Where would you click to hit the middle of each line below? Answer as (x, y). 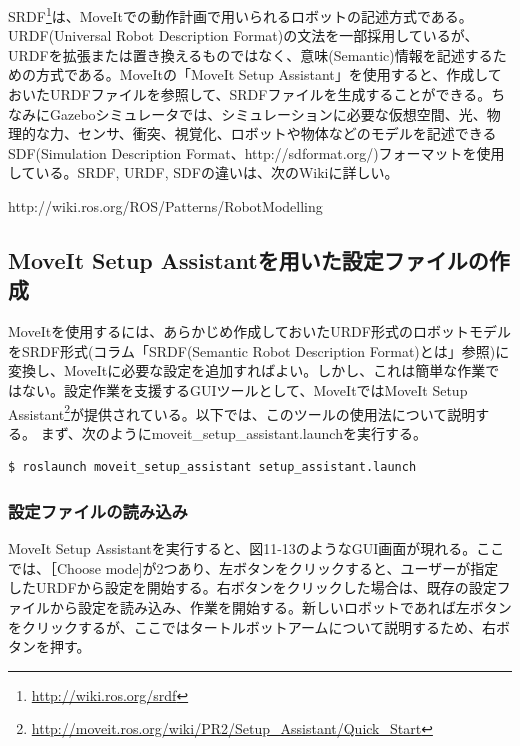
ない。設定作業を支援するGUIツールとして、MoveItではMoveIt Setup (244, 389)
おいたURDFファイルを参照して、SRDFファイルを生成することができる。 (250, 94)
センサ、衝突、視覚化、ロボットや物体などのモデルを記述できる (287, 133)
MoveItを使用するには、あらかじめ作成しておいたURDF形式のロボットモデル (259, 331)
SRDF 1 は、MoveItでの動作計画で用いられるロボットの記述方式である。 (240, 14)
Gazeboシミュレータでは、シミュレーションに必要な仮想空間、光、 (268, 113)
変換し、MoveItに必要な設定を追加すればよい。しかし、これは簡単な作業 (247, 370)
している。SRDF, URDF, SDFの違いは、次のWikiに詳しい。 (203, 172)
